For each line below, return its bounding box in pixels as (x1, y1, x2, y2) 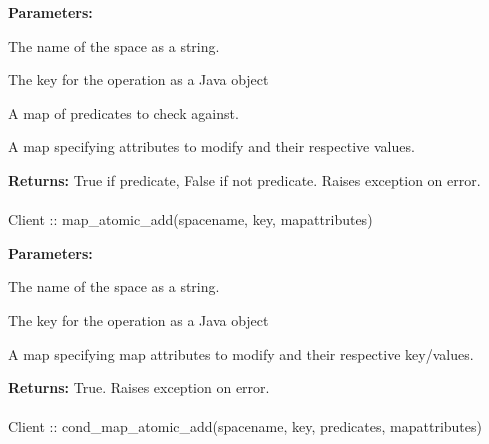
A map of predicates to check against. (8, 102, 239, 123)
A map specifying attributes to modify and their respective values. (8, 136, 415, 157)
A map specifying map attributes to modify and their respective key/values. (8, 343, 474, 364)
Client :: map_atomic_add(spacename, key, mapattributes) (8, 209, 373, 230)
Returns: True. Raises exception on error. (8, 377, 270, 398)
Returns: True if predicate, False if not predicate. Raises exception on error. (8, 169, 481, 190)
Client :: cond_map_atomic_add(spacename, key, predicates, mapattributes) (8, 416, 482, 437)
